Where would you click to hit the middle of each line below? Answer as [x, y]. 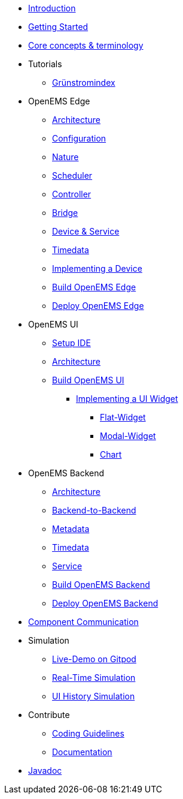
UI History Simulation [94, 696]
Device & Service [86, 231]
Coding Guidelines [88, 733]
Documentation [82, 752]
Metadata [71, 529]
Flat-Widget [123, 417]
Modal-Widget [128, 436]
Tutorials [45, 64]
